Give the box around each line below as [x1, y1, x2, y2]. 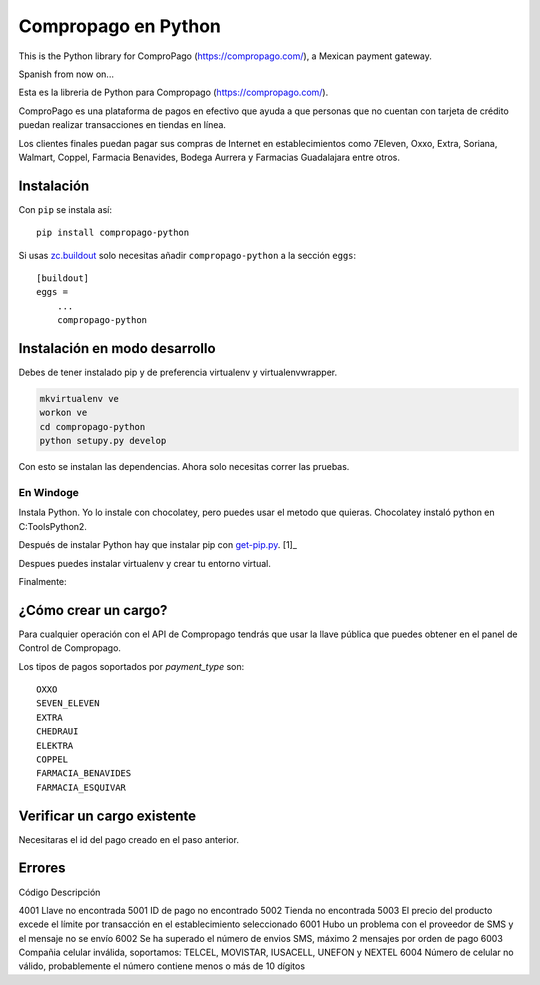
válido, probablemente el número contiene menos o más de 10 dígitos [18, 960, 305, 972]
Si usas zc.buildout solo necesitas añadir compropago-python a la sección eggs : [18, 249, 357, 261]
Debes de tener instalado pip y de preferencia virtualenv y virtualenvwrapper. [18, 366, 338, 379]
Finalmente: [18, 575, 67, 587]
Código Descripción [18, 886, 101, 898]
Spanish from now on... [18, 68, 115, 80]
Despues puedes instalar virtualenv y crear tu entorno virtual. [18, 557, 272, 569]
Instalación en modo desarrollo [18, 340, 216, 357]
